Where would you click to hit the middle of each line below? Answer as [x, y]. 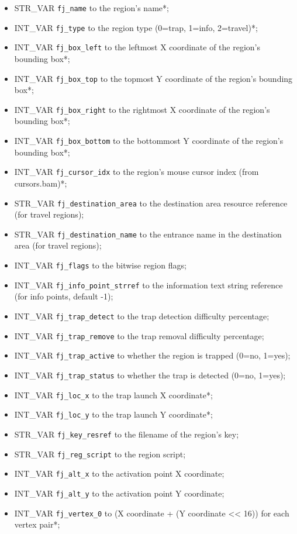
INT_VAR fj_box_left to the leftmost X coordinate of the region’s [137, 47]
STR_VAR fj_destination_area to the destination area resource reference [151, 203]
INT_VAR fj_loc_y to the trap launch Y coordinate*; [113, 414]
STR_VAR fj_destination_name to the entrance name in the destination [148, 234]
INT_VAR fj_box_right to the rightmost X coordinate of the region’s [142, 109]
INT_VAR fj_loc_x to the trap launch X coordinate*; [113, 395]
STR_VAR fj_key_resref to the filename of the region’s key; [127, 434]
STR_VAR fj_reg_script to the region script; [100, 454]
